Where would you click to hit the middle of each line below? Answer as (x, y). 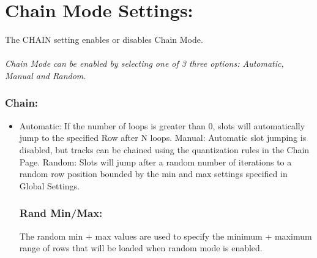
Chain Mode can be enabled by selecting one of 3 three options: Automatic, (144, 63)
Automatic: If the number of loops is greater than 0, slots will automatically (162, 125)
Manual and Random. (46, 75)
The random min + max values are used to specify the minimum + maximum (166, 236)
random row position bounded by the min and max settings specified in (153, 174)
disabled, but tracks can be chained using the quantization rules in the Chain (164, 149)
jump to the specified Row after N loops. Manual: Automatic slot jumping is (163, 138)
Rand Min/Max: (61, 213)
